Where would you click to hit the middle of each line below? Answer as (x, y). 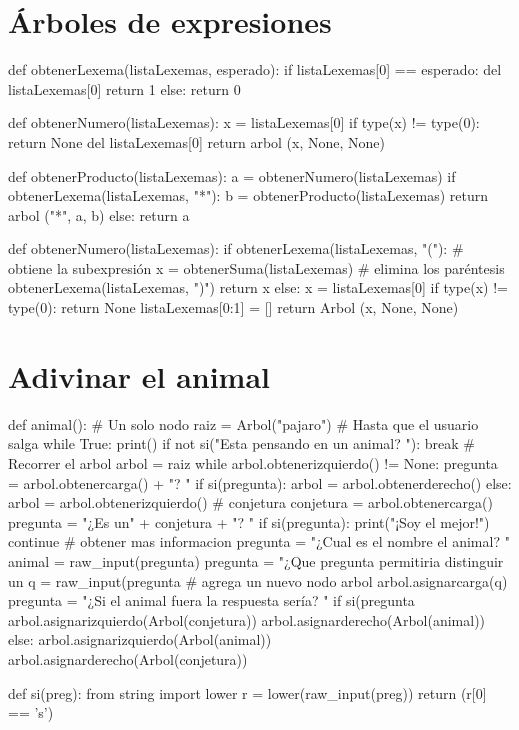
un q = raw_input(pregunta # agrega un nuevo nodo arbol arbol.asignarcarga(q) (258, 580)
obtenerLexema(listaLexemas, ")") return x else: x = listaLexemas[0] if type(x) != (258, 287)
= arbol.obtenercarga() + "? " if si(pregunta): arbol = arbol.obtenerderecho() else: (260, 482)
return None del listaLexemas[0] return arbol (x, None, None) (197, 141)
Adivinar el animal (139, 375)
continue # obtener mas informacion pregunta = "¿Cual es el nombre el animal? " (259, 541)
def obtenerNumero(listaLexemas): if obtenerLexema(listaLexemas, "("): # (236, 248)
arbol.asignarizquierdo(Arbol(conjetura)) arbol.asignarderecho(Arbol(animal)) (247, 619)
